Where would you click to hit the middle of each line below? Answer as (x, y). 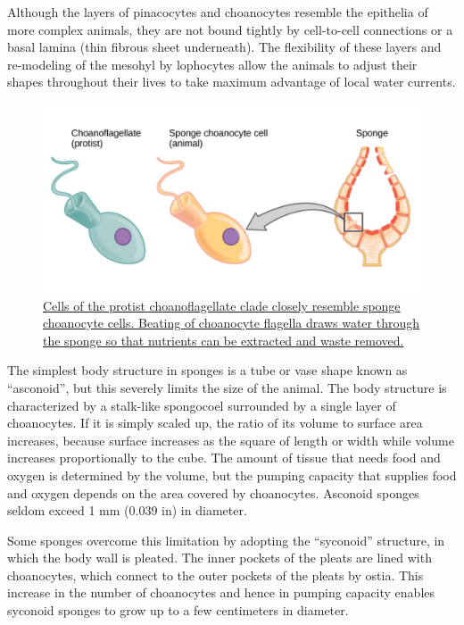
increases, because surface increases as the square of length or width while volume (231, 440)
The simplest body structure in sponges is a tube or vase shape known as (207, 370)
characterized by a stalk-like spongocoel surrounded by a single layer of (202, 405)
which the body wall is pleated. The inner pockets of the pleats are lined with (220, 558)
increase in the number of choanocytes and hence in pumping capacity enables (221, 592)
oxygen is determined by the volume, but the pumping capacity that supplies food (232, 475)
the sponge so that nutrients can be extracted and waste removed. (224, 340)
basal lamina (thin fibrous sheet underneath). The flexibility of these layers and (224, 47)
